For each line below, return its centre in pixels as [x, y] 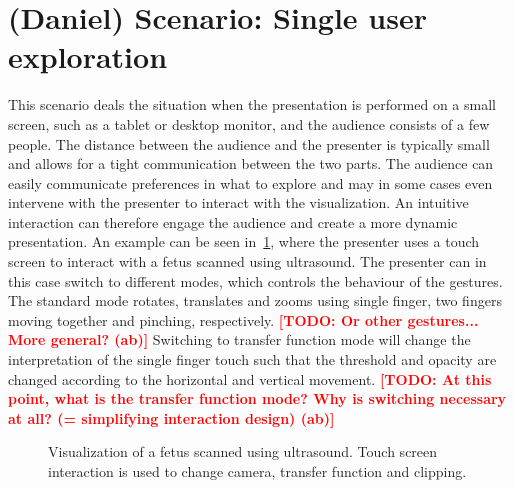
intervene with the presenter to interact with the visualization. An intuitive [238, 202]
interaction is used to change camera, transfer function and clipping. [257, 471]
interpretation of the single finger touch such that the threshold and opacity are [252, 359]
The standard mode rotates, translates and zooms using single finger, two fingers [255, 300]
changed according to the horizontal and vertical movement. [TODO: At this [250, 378]
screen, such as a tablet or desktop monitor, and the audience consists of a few [249, 123]
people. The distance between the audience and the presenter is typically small [249, 143]
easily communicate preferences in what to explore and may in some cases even [250, 182]
